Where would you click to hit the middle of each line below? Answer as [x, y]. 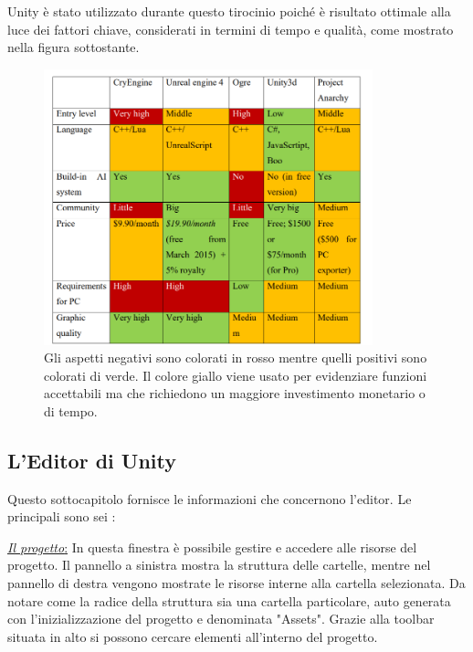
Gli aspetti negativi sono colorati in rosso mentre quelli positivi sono [236, 358]
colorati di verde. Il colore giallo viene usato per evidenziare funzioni [236, 375]
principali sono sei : [62, 516]
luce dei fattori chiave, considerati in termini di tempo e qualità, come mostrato [231, 29]
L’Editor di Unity [92, 460]
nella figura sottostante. [74, 47]
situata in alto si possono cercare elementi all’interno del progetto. [193, 636]
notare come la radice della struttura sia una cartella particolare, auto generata [229, 600]
